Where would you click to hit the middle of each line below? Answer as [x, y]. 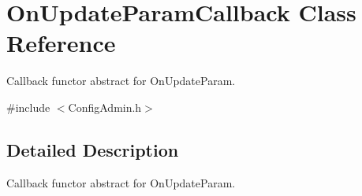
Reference [61, 43]
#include [28, 107]
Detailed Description [93, 149]
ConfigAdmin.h [105, 107]
